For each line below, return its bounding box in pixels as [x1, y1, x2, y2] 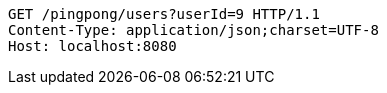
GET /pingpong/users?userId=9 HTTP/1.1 [8, 6, 320, 22]
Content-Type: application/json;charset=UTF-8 [8, 22, 379, 38]
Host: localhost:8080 [8, 38, 177, 54]
